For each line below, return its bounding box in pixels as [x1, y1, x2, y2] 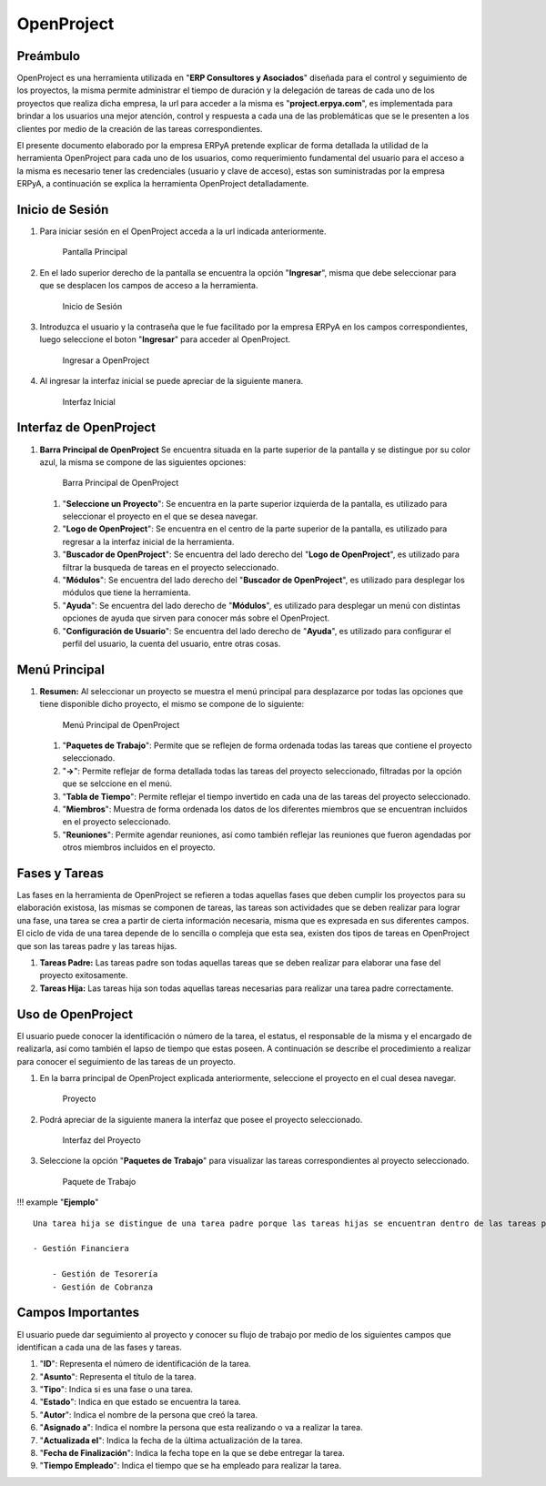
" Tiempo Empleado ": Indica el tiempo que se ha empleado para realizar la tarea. [39, 1461, 341, 1471]
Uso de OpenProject [16, 1006, 134, 1022]
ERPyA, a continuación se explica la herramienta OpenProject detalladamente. [16, 178, 309, 189]
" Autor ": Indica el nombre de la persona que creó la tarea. [39, 1409, 258, 1420]
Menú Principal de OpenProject [62, 719, 180, 730]
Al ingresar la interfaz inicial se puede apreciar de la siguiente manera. [39, 376, 304, 387]
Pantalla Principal [62, 247, 127, 258]
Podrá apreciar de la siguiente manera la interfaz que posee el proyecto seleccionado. [39, 1114, 363, 1125]
